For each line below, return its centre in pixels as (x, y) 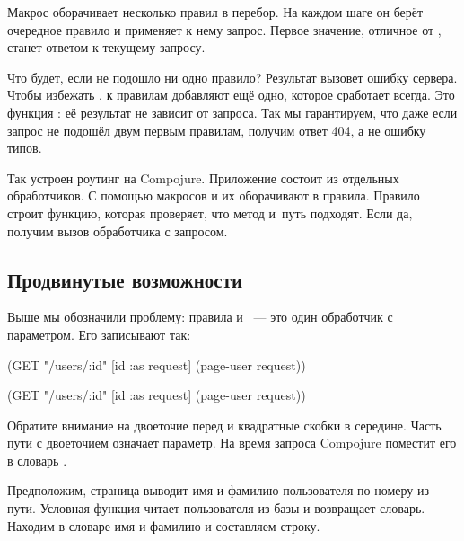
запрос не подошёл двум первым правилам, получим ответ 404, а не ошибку (217, 130)
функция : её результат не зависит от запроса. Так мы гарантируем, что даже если (232, 112)
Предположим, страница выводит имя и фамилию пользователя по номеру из (218, 490)
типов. (25, 148)
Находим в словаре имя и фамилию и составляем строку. (164, 525)
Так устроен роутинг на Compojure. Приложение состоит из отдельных (203, 177)
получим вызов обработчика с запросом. (118, 231)
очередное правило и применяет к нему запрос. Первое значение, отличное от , (224, 29)
